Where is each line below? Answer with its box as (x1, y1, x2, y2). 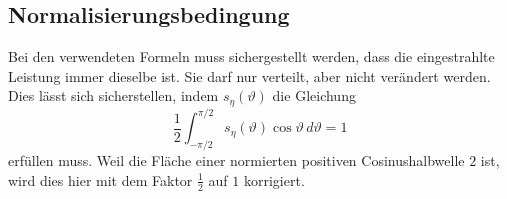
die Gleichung (272, 85, 356, 106)
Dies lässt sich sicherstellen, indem (8, 85, 219, 106)
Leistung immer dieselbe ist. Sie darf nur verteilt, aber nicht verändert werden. (8, 65, 491, 86)
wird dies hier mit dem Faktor (8, 169, 193, 190)
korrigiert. (243, 169, 305, 190)
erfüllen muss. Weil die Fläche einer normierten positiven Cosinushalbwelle (8, 150, 465, 171)
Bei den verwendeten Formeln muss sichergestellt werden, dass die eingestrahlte (8, 46, 495, 67)
